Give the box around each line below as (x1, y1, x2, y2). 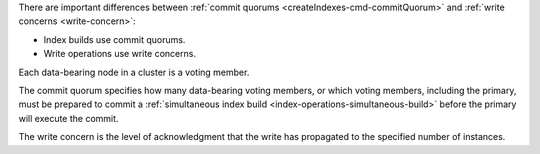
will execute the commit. (18, 112, 119, 124)
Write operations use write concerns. (43, 48, 197, 60)
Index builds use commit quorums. (43, 33, 186, 45)
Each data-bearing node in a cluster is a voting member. (18, 66, 250, 78)
